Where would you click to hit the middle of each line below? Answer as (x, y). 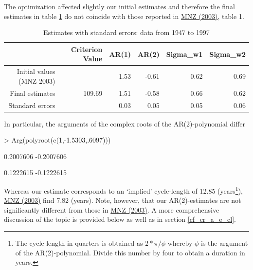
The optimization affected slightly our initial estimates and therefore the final (119, 6)
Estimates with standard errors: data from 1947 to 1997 (126, 32)
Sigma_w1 (184, 54)
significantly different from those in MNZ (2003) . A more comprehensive (112, 209)
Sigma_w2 (227, 54)
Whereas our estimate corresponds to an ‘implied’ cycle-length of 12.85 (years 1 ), (123, 190)
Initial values (36, 71)
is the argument (225, 243)
